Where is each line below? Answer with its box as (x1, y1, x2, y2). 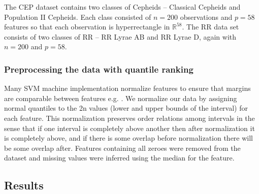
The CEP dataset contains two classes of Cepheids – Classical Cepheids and (4, 2, 241, 12)
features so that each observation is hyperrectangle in (4, 21, 170, 32)
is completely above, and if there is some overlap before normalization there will (4, 133, 253, 143)
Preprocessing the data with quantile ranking (4, 62, 193, 75)
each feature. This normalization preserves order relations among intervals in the (4, 112, 255, 123)
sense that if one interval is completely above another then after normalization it (4, 122, 255, 133)
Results (4, 177, 44, 193)
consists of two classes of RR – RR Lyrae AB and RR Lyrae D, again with (4, 31, 237, 42)
